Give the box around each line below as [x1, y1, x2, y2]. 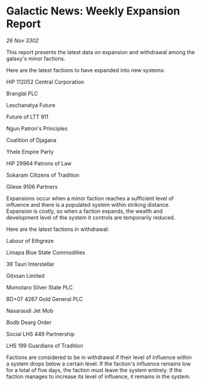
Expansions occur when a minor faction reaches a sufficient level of [6, 194, 174, 202]
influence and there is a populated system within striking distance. [6, 201, 170, 208]
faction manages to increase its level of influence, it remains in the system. [6, 373, 191, 380]
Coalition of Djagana [6, 136, 57, 144]
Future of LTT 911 [6, 113, 49, 120]
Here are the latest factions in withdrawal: [6, 225, 109, 233]
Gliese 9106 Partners [6, 183, 58, 190]
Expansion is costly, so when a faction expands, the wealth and [6, 207, 163, 215]
